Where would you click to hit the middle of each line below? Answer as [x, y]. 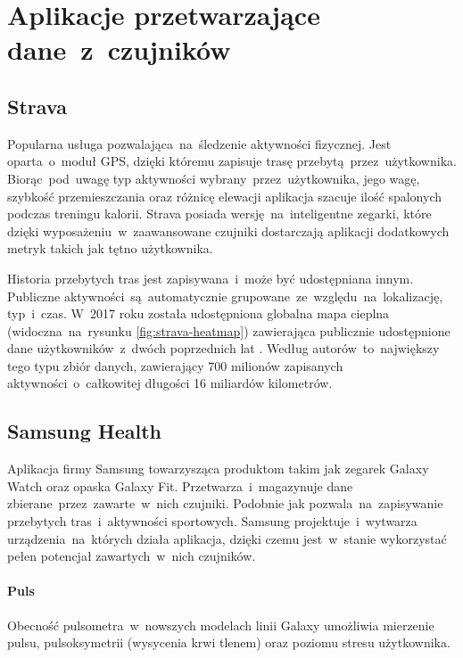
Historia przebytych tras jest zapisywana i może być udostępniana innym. [211, 278]
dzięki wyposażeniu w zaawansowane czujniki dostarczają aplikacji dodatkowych [228, 230]
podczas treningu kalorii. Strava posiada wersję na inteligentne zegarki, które [219, 214]
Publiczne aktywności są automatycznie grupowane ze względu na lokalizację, [225, 296]
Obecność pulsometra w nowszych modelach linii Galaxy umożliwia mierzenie [221, 625]
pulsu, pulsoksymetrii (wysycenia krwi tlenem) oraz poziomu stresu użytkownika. [229, 642]
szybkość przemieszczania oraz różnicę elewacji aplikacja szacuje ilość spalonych [224, 196]
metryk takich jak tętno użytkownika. [110, 248]
